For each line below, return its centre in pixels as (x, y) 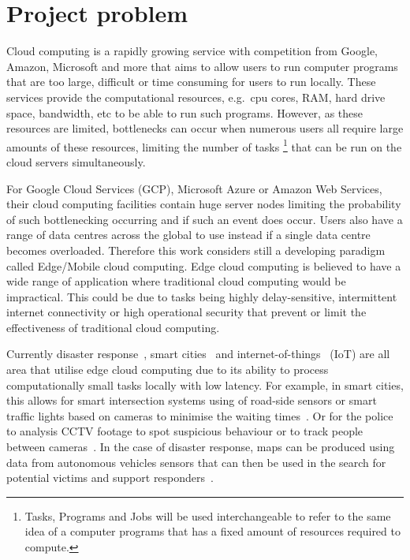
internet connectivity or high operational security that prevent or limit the (186, 312)
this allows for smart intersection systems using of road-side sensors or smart (192, 400)
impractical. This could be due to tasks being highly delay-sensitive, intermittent (202, 296)
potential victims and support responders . (110, 478)
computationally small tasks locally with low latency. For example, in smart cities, (205, 385)
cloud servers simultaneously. (76, 161)
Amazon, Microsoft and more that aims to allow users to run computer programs (202, 66)
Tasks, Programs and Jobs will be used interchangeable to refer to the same (208, 515)
